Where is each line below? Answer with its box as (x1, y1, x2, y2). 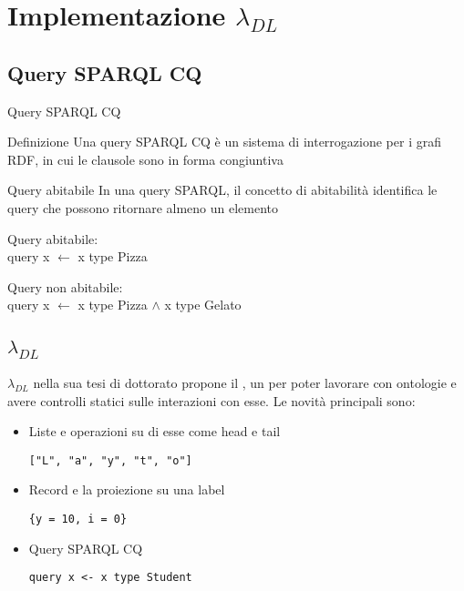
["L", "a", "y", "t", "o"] (28, 453, 192, 467)
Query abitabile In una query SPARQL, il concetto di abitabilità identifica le (7, 180, 438, 199)
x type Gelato (164, 295, 242, 314)
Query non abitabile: (7, 277, 123, 296)
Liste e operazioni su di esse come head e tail (28, 422, 281, 441)
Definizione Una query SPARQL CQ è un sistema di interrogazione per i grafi (7, 132, 441, 151)
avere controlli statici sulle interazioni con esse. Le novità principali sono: (7, 391, 416, 410)
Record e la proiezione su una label (28, 480, 225, 499)
